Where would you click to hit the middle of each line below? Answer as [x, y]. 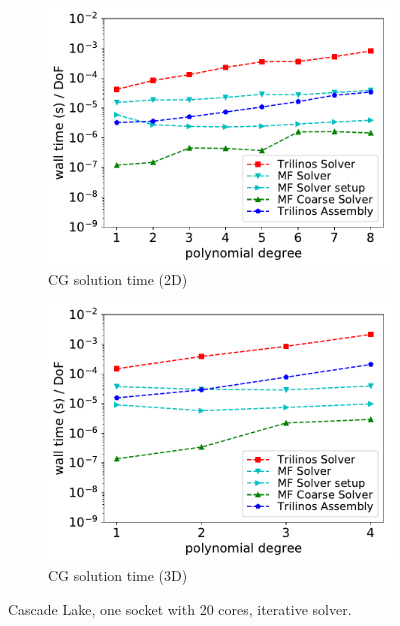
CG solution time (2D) [118, 279]
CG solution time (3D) [118, 575]
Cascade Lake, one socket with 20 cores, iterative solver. [180, 608]
